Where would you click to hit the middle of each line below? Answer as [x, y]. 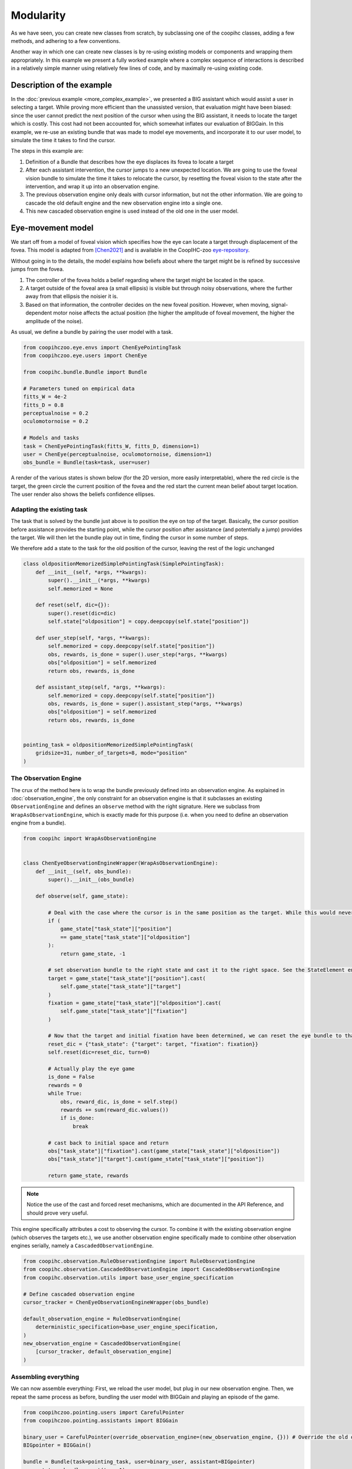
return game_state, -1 [93, 954]
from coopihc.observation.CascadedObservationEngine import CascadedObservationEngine [152, 1270]
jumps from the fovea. [38, 269]
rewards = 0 [65, 1085]
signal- [280, 304]
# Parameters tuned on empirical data [79, 388]
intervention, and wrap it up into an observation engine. [92, 186]
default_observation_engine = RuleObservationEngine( [102, 1319]
